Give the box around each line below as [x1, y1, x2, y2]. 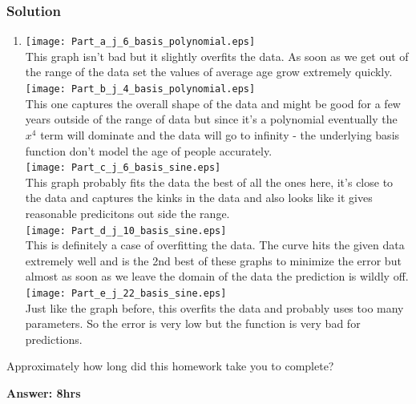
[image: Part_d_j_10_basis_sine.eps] [25, 224, 227, 236]
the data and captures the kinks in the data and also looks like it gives [25, 189, 373, 206]
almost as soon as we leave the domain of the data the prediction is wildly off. [25, 268, 409, 285]
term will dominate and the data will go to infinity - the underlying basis [40, 126, 400, 143]
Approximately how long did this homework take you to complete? [6, 358, 334, 374]
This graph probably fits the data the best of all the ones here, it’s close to [25, 173, 394, 190]
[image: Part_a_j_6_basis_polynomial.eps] [25, 36, 256, 48]
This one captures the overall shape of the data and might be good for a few [25, 95, 401, 111]
